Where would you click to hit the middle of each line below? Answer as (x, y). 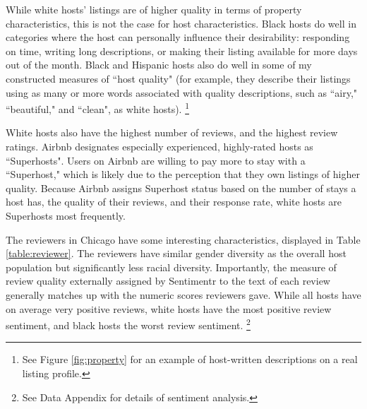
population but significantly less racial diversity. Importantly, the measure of (171, 267)
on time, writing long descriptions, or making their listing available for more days (182, 51)
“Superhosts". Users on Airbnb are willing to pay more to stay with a (156, 160)
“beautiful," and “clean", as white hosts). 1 (97, 108)
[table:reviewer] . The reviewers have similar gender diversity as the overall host (176, 253)
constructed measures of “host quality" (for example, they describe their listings (178, 78)
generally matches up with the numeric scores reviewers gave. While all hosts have (183, 294)
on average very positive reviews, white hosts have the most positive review (169, 308)
